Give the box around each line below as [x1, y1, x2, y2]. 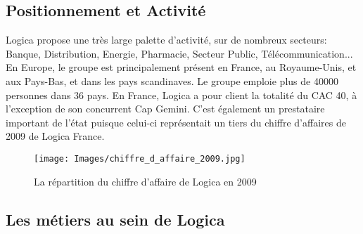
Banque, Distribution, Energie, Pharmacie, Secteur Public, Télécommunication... [6, 46, 353, 60]
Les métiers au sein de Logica [6, 208, 225, 230]
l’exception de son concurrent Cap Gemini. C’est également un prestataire [6, 101, 325, 116]
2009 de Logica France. [6, 129, 105, 143]
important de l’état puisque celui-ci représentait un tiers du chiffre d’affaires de [6, 115, 346, 129]
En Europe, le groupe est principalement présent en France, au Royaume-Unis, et [6, 60, 357, 74]
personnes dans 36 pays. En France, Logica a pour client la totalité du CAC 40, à [6, 87, 357, 102]
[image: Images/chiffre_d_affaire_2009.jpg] [34, 153, 246, 164]
